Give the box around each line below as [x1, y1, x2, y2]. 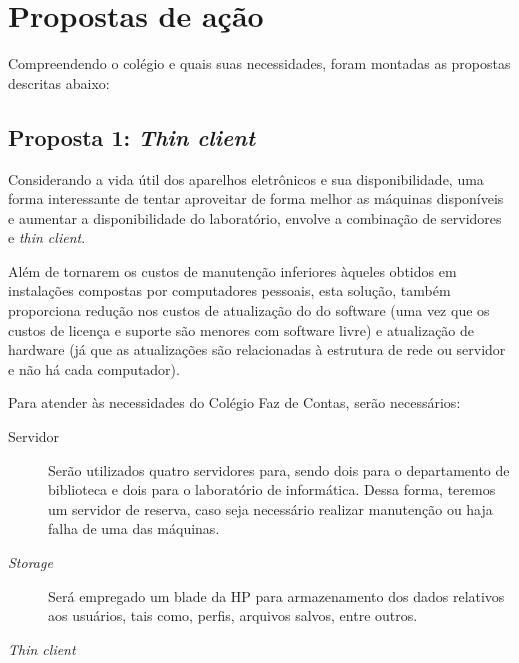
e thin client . [8, 227, 86, 248]
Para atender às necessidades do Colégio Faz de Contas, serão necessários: [8, 392, 461, 413]
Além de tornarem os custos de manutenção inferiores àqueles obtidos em [8, 260, 457, 281]
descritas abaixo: [8, 72, 110, 93]
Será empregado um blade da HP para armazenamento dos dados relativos [48, 585, 505, 606]
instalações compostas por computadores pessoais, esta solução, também [8, 280, 451, 301]
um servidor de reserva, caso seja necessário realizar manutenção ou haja [48, 498, 493, 519]
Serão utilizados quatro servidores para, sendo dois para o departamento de [48, 459, 510, 480]
